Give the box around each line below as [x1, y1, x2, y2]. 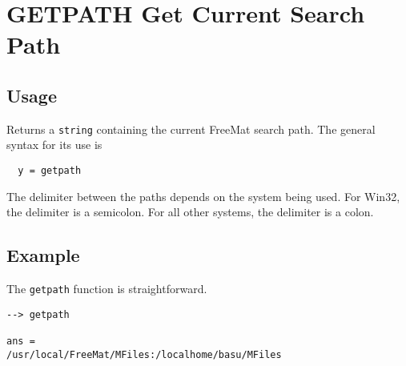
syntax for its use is [6, 136, 103, 153]
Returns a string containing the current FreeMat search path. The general [6, 120, 376, 137]
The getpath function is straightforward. [6, 280, 207, 297]
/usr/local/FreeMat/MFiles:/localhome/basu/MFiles [6, 348, 282, 360]
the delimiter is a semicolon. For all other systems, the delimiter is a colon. [6, 203, 374, 220]
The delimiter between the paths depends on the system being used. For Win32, [6, 187, 400, 204]
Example [6, 243, 80, 267]
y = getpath [18, 165, 82, 177]
